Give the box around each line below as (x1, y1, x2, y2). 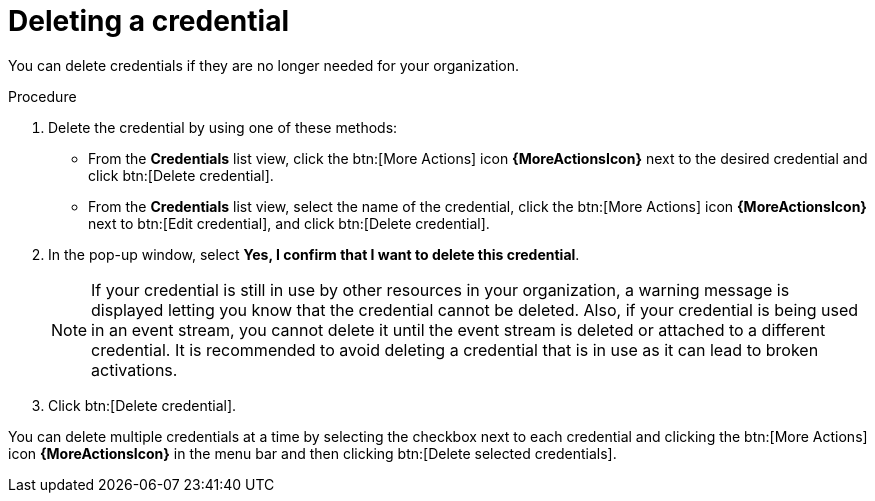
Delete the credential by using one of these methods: (48, 118, 398, 136)
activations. (91, 359, 178, 380)
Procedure (8, 87, 77, 105)
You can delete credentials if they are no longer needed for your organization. (8, 56, 519, 74)
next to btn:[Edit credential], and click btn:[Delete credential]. (88, 214, 490, 232)
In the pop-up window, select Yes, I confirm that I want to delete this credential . (48, 245, 580, 263)
